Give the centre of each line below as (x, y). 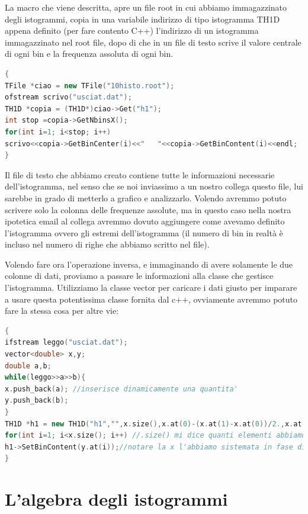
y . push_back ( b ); (37, 401)
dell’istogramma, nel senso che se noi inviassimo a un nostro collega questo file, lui (154, 186)
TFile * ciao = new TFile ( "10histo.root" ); (90, 86)
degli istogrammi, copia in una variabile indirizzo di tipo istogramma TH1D (142, 19)
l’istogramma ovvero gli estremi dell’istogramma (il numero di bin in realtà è (144, 232)
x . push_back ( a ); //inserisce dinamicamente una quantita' (121, 389)
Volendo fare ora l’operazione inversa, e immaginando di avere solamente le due (149, 264)
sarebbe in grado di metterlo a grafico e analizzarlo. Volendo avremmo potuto (146, 197)
